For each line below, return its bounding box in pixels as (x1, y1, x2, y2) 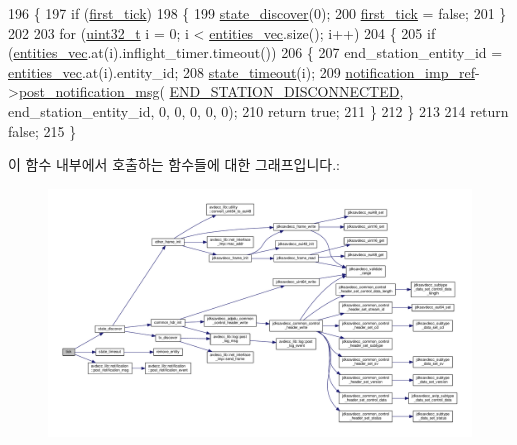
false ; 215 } (8, 120, 77, 141)
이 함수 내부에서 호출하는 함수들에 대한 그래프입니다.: (8, 154, 340, 175)
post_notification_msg (18, 81, 160, 102)
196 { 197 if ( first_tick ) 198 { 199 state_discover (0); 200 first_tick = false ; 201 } (8, 3, 507, 23)
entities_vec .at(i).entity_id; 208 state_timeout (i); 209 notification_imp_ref (8, 61, 475, 82)
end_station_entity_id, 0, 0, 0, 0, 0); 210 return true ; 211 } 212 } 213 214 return (8, 100, 509, 121)
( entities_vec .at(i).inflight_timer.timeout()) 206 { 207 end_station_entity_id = (8, 42, 503, 63)
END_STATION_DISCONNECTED (169, 81, 400, 102)
